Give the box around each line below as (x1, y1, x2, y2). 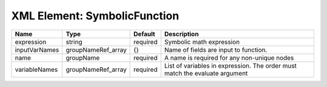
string (65, 37, 83, 46)
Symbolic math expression (164, 37, 240, 46)
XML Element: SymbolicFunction (11, 9, 179, 22)
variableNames (15, 65, 58, 74)
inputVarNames (15, 45, 59, 54)
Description (164, 30, 199, 38)
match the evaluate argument (164, 69, 248, 77)
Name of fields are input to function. (164, 45, 268, 54)
